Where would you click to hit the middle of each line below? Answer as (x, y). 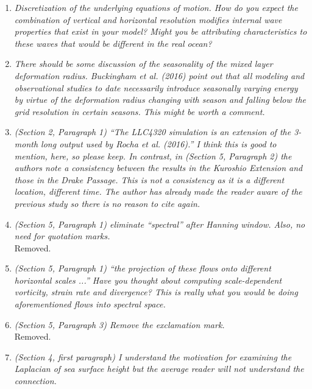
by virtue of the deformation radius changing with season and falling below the (160, 100)
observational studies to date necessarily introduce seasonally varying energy (156, 87)
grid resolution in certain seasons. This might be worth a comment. (140, 111)
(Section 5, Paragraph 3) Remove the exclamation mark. (119, 324)
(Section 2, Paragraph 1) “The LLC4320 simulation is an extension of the (153, 132)
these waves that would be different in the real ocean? (113, 43)
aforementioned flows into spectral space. (90, 304)
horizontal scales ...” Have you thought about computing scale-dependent (148, 280)
